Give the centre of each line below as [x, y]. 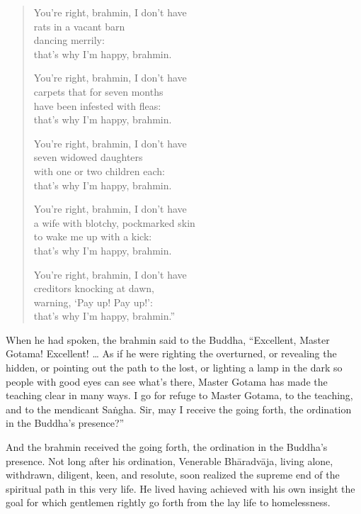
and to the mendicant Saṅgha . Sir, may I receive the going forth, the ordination [179, 409]
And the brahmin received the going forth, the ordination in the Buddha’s [167, 447]
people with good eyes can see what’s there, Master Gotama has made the [167, 381]
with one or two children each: [99, 171]
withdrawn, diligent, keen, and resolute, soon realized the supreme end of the [173, 475]
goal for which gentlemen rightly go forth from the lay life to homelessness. [168, 502]
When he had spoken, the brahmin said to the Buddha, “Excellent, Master [168, 339]
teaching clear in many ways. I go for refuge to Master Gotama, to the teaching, [179, 395]
